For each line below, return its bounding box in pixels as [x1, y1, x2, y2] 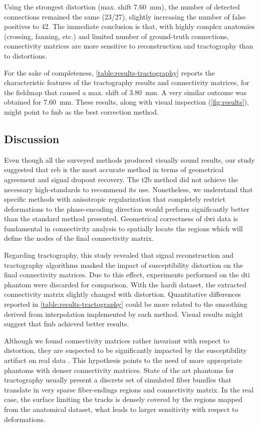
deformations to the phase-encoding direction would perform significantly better [4, 203, 249, 214]
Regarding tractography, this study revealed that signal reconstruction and [4, 250, 234, 260]
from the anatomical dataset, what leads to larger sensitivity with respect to [4, 403, 238, 414]
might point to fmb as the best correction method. [4, 106, 159, 117]
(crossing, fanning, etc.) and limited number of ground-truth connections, [4, 31, 229, 41]
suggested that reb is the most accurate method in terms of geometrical [4, 164, 224, 175]
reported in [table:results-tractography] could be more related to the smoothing [4, 299, 247, 309]
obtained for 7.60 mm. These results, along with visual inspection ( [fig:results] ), [4, 97, 249, 107]
